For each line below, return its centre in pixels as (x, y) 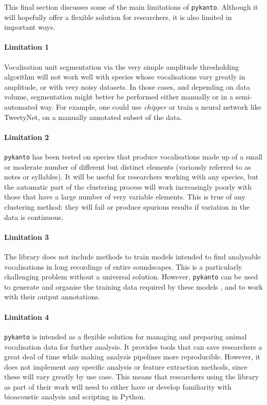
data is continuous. (34, 217)
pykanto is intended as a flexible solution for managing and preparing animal (126, 336)
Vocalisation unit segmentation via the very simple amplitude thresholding (121, 66)
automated (21, 107)
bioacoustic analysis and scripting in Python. (75, 397)
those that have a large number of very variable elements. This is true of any (125, 197)
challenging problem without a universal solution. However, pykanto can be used (131, 277)
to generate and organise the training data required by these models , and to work (133, 286)
